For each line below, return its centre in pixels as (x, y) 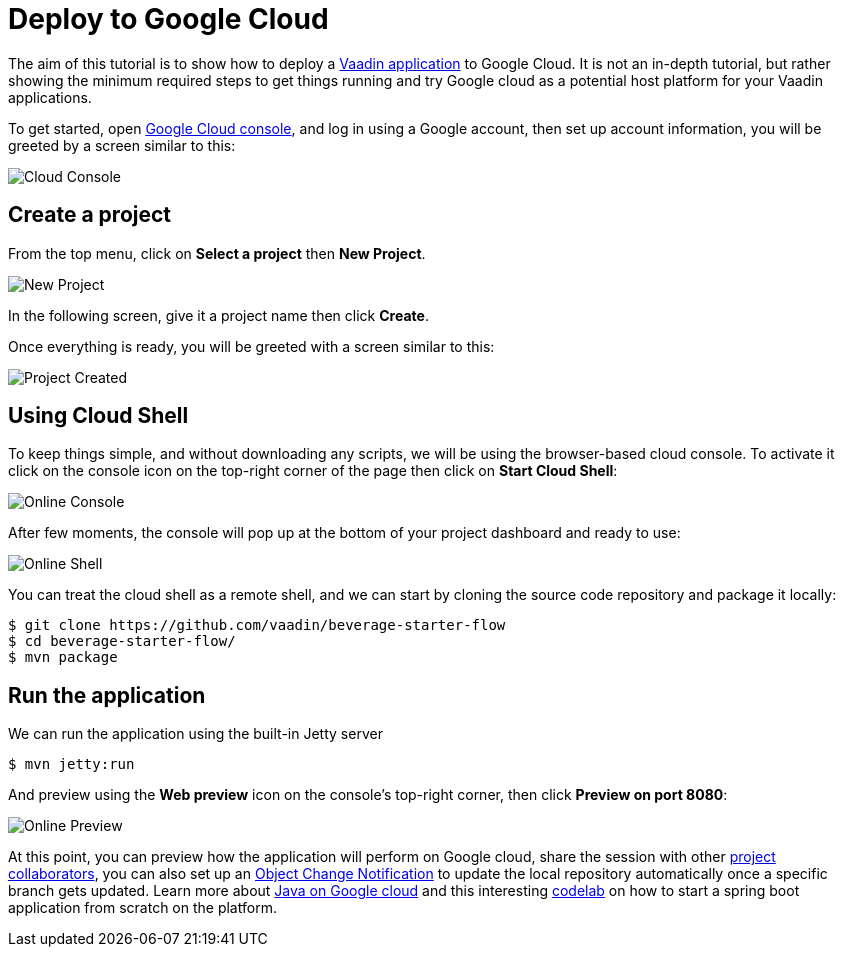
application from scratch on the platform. (142, 908)
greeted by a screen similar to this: (122, 145)
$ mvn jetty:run (71, 764)
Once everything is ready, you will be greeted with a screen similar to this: (251, 346)
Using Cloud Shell (98, 416)
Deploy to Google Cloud (168, 19)
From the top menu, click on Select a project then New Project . (217, 253)
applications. (50, 97)
